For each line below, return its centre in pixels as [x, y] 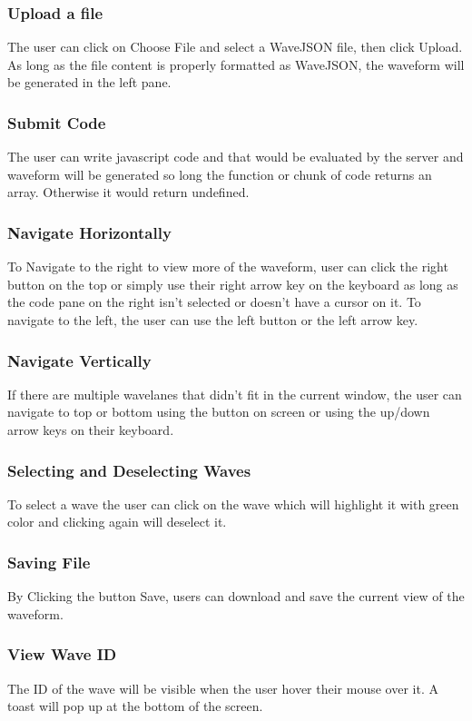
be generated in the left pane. [89, 82]
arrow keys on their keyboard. [91, 430]
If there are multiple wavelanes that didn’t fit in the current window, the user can [235, 394]
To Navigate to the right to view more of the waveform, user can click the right [228, 267]
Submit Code [57, 122]
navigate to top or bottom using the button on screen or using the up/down [219, 412]
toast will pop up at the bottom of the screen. [135, 706]
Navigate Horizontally [89, 232]
